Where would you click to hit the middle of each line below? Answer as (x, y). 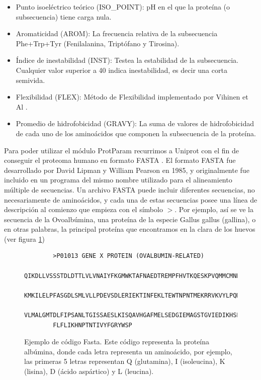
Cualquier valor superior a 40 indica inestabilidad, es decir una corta (121, 70)
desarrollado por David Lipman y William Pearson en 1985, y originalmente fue (127, 170)
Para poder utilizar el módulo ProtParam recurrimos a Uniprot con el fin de (121, 150)
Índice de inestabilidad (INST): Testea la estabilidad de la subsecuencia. (127, 60)
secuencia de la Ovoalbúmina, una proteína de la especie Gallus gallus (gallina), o (130, 219)
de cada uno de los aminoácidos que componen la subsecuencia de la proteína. (136, 133)
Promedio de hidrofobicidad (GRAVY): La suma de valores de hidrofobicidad (135, 123)
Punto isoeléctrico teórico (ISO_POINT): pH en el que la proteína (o (123, 7)
